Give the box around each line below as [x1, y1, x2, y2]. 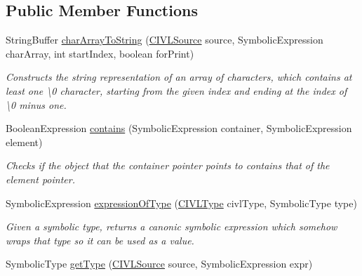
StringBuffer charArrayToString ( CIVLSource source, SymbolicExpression [6, 32, 323, 47]
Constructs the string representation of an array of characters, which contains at [6, 70, 352, 84]
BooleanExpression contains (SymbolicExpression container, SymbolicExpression [6, 121, 352, 136]
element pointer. [6, 171, 75, 186]
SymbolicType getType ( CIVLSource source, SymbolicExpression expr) [6, 256, 313, 271]
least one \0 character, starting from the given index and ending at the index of [6, 83, 347, 98]
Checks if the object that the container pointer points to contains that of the [6, 158, 330, 173]
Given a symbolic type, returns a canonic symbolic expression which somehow [6, 219, 337, 234]
